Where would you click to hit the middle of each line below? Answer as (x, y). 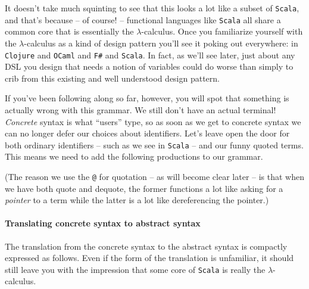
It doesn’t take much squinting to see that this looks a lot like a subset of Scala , (152, 8)
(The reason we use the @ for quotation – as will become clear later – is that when (155, 176)
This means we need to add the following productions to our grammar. (134, 156)
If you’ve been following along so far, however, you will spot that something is (147, 98)
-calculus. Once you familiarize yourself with (222, 31)
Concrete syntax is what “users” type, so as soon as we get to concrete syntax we (153, 121)
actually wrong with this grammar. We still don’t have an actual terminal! (141, 109)
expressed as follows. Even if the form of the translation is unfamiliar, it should (149, 258)
